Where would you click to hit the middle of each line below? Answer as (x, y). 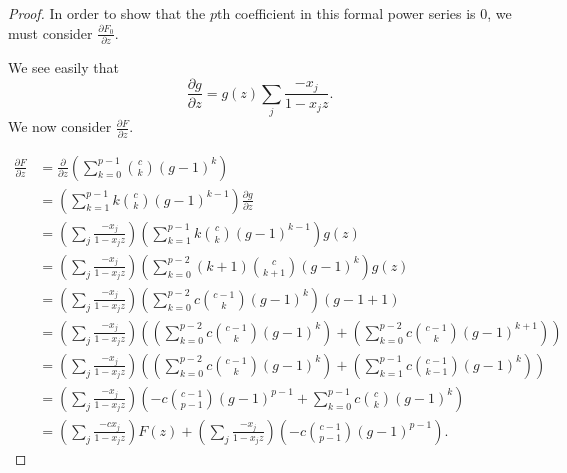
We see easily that (63, 66)
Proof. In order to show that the (107, 13)
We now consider (60, 126)
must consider (50, 32)
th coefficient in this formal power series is (346, 13)
